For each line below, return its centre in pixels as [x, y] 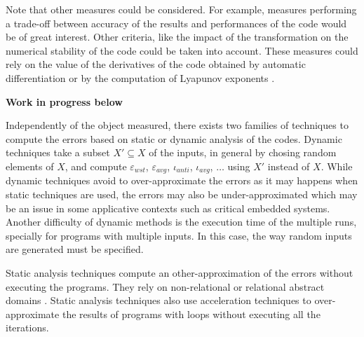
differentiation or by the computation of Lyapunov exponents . [140, 77]
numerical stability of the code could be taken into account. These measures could [182, 50]
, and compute [96, 166]
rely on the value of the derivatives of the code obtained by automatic [156, 64]
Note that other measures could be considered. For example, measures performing [181, 9]
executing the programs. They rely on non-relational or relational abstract [165, 286]
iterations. [27, 328]
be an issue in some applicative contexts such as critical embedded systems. [168, 208]
